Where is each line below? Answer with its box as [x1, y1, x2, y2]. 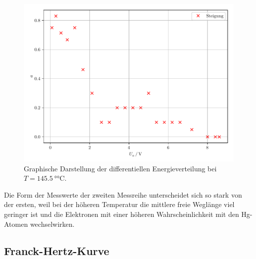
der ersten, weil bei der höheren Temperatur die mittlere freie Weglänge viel [4, 199, 235, 209]
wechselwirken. [30, 218, 75, 229]
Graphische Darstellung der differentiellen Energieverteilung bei [24, 163, 217, 173]
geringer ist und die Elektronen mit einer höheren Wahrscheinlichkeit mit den [4, 208, 239, 219]
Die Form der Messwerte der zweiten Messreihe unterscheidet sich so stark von [4, 189, 242, 200]
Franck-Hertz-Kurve [4, 243, 109, 258]
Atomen [4, 218, 28, 229]
